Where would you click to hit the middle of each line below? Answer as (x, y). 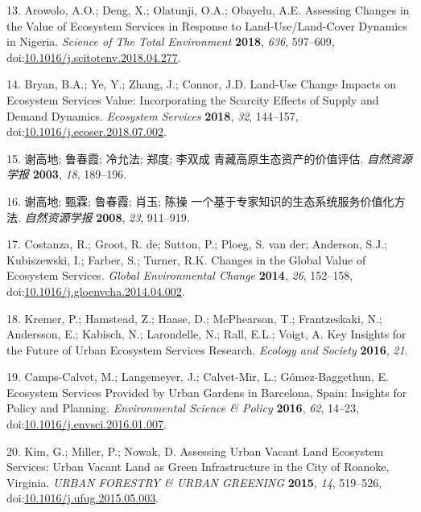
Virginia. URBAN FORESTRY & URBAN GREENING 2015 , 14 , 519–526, (194, 482)
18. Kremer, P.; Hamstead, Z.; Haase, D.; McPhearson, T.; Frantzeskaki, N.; (194, 318)
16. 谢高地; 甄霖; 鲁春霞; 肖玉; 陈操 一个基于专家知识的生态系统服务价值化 (200, 201)
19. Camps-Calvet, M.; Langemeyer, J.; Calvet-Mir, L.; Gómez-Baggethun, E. (198, 377)
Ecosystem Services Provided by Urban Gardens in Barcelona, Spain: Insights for (207, 392)
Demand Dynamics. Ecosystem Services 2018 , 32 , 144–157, (153, 115)
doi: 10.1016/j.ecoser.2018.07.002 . (87, 131)
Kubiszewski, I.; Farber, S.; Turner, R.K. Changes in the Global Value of (186, 259)
